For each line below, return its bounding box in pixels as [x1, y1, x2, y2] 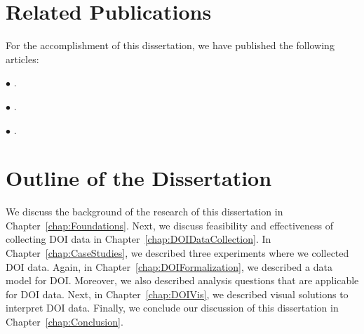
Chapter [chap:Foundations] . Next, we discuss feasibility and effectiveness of [6, 218, 334, 232]
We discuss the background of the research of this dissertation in [6, 204, 283, 219]
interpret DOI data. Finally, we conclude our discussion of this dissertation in [6, 300, 339, 315]
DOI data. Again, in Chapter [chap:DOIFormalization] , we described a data [6, 259, 332, 274]
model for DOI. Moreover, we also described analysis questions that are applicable [6, 273, 359, 288]
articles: [6, 51, 39, 66]
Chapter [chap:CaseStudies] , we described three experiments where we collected [6, 246, 349, 260]
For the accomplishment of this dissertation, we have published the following [6, 38, 335, 53]
